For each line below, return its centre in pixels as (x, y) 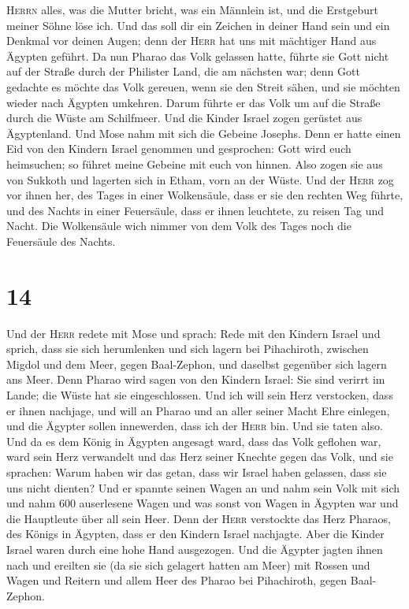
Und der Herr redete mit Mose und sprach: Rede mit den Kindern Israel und (193, 333)
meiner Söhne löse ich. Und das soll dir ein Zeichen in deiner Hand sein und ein (198, 25)
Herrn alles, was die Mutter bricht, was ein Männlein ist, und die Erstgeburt (192, 9)
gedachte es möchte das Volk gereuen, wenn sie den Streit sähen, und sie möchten (203, 86)
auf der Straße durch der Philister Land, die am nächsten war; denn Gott (183, 71)
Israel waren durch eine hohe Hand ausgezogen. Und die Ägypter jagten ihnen (195, 549)
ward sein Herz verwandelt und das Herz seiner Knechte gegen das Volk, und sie (200, 457)
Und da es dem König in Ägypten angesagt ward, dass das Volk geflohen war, (194, 441)
